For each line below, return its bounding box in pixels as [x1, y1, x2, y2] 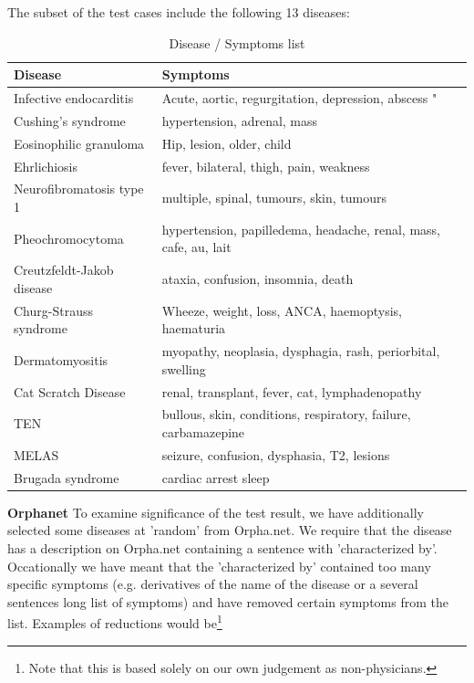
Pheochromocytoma [14, 228, 124, 247]
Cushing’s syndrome [14, 110, 126, 130]
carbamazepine [161, 423, 245, 442]
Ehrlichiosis [14, 156, 78, 175]
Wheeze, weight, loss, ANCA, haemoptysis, [161, 300, 402, 320]
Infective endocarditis [14, 89, 134, 108]
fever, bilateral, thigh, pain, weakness [161, 156, 370, 175]
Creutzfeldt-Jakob [14, 260, 114, 279]
